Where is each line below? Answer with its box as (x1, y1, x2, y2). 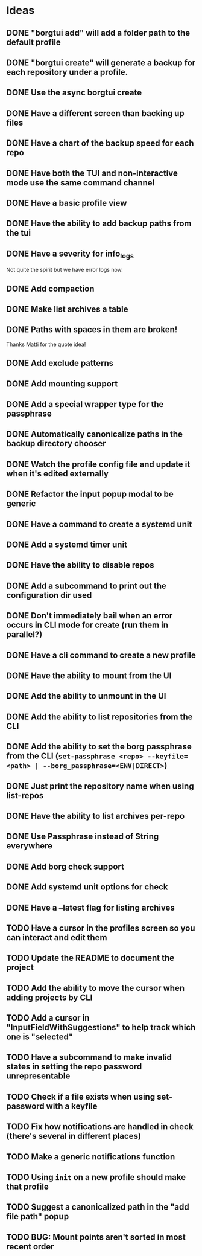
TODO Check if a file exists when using (6, 1091, 156, 1102)
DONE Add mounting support (6, 379, 118, 389)
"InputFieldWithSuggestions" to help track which (6, 1022, 196, 1033)
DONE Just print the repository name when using (6, 781, 194, 791)
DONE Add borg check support (6, 861, 125, 871)
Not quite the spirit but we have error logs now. (6, 266, 124, 274)
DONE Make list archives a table (6, 304, 128, 315)
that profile (6, 1182, 49, 1192)
